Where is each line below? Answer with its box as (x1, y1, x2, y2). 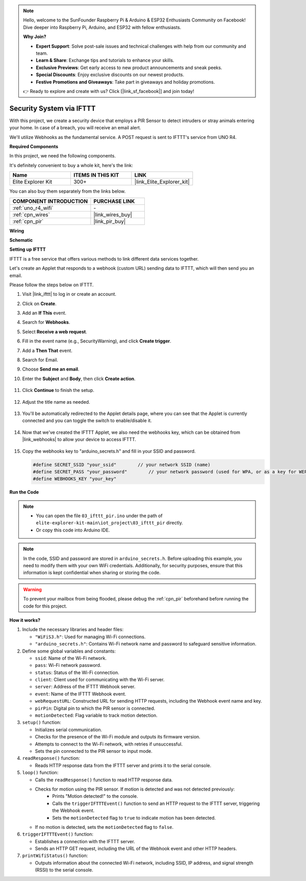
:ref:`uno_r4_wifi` (12, 204, 54, 212)
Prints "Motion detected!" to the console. (52, 793, 138, 799)
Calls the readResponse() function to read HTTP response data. (35, 777, 173, 783)
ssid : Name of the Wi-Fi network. (35, 655, 107, 661)
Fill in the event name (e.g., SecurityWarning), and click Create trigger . (22, 338, 172, 344)
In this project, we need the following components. (9, 153, 116, 159)
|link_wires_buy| (93, 211, 133, 218)
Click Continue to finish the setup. (22, 387, 94, 393)
